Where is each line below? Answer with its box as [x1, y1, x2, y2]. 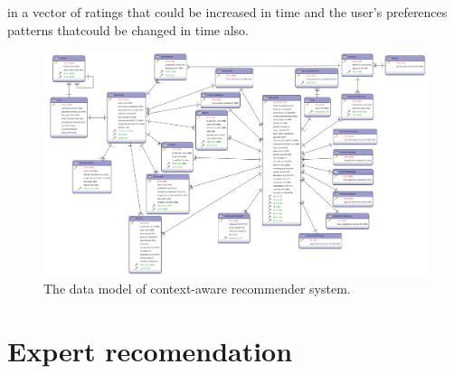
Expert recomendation [7, 332, 293, 369]
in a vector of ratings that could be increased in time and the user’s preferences [7, 3, 448, 21]
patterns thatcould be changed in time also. [7, 20, 249, 39]
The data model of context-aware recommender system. [43, 279, 351, 298]
